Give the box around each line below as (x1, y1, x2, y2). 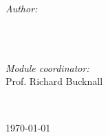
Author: (6, 1, 38, 15)
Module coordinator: (6, 60, 89, 75)
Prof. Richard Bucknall (6, 74, 103, 88)
